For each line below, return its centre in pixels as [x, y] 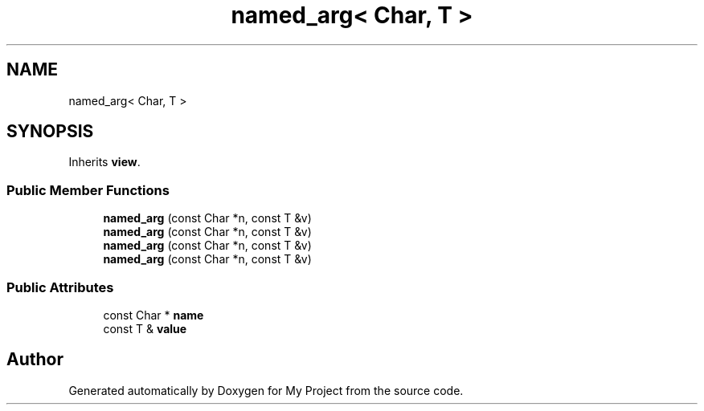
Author [35, 360]
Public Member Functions [88, 190]
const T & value [145, 328]
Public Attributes [60, 287]
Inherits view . [104, 162]
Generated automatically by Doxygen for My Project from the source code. [266, 390]
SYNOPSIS [50, 132]
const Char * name [153, 315]
